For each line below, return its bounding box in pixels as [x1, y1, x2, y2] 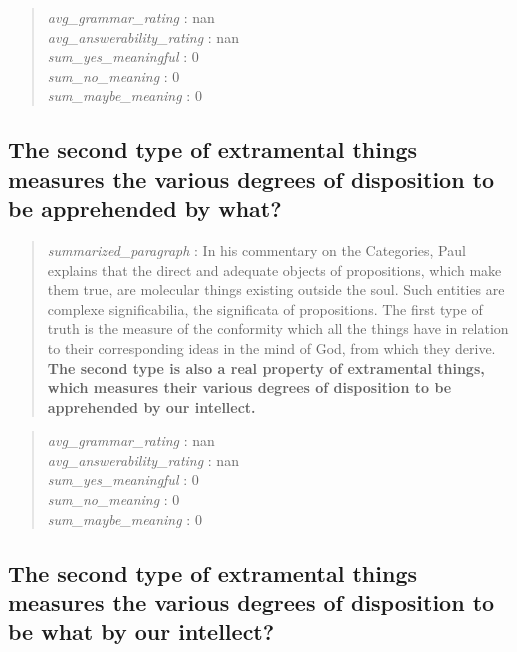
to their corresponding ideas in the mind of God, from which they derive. [47, 337, 496, 358]
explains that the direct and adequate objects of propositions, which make [47, 259, 502, 280]
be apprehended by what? [8, 193, 282, 224]
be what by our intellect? [8, 616, 275, 647]
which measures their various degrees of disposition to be [47, 377, 452, 398]
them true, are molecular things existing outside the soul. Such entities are [47, 279, 505, 300]
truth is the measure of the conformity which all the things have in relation [47, 318, 509, 339]
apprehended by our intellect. [47, 396, 256, 417]
